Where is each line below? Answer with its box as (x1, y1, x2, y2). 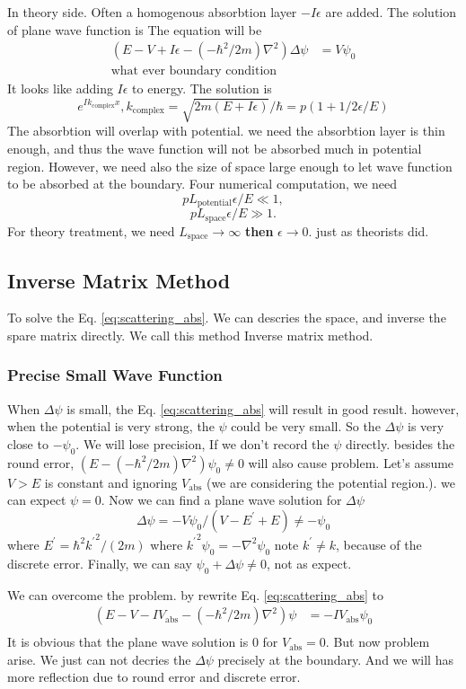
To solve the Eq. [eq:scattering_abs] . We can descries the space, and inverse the (7, 308, 446, 327)
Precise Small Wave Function (7, 364, 223, 386)
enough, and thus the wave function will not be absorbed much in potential (7, 138, 422, 157)
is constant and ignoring (44, 473, 178, 491)
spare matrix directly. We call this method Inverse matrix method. (7, 325, 374, 344)
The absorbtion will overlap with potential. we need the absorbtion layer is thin (7, 121, 445, 140)
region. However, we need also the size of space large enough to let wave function (7, 156, 453, 175)
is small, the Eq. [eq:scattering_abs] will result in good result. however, (66, 399, 460, 418)
